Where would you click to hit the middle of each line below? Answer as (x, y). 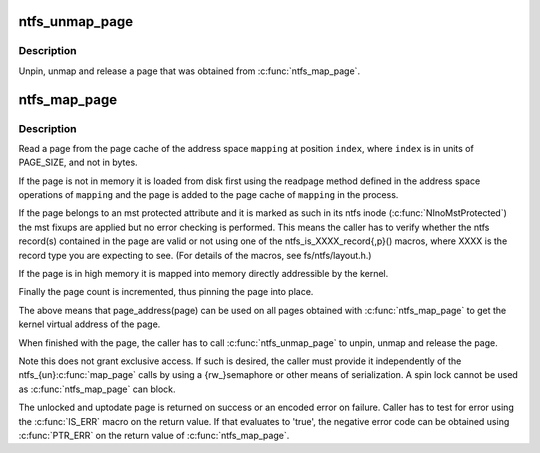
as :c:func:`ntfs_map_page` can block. (97, 389)
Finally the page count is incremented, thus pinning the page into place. (166, 292)
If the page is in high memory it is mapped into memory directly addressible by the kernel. (203, 274)
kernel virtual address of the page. (89, 324)
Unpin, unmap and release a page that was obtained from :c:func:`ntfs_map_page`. (189, 71)
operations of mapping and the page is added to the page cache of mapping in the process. (208, 195)
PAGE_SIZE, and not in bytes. (78, 162)
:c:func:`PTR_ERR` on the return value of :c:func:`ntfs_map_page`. (154, 435)
